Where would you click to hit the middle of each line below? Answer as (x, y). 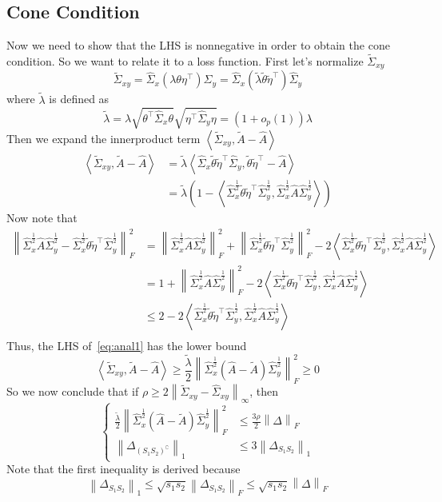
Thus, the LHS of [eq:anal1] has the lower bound (127, 345)
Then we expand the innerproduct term (104, 138)
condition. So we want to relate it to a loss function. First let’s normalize (185, 61)
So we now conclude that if (73, 391)
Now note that (42, 217)
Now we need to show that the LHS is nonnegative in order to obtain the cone (198, 45)
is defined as (79, 99)
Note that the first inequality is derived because (123, 469)
